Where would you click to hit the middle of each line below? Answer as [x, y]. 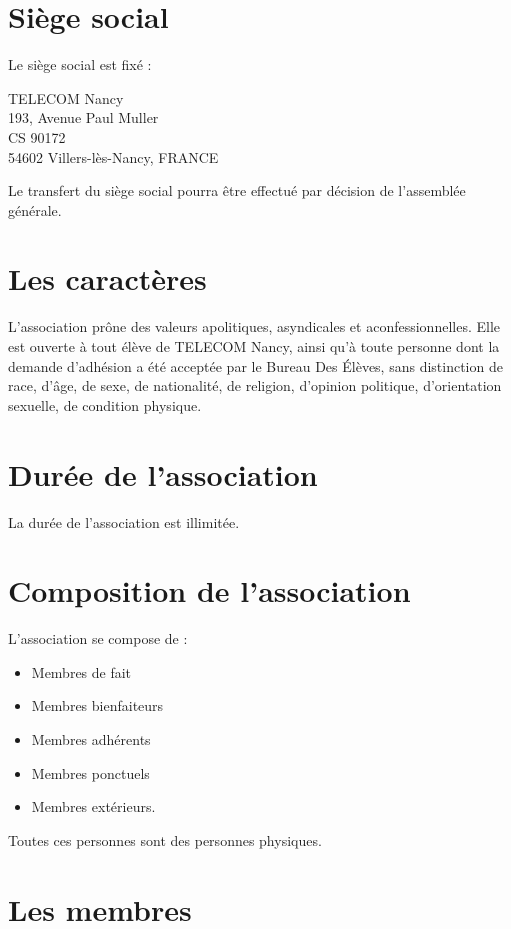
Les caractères [107, 278]
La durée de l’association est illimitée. [124, 521]
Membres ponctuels [90, 772]
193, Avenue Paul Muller [83, 117]
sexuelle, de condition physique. [105, 404]
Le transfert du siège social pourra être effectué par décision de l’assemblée [237, 190]
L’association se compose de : [98, 638]
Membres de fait [81, 671]
